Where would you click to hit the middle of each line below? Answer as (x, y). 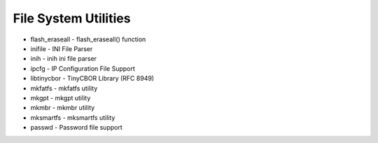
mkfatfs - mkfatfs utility (64, 88)
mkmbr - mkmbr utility (63, 108)
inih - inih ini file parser (64, 59)
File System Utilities (72, 18)
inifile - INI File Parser (62, 48)
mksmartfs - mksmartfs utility (73, 117)
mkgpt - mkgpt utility (61, 97)
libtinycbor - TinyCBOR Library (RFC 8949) (92, 79)
